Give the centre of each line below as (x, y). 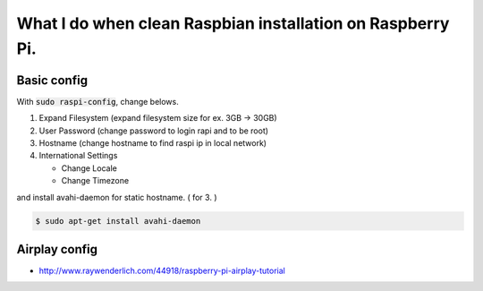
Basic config (52, 80)
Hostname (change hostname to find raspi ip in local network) (153, 143)
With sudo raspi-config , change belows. (97, 101)
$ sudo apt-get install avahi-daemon (118, 221)
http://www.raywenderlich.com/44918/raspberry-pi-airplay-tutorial (162, 271)
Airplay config (57, 249)
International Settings (78, 156)
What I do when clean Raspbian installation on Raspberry (233, 23)
